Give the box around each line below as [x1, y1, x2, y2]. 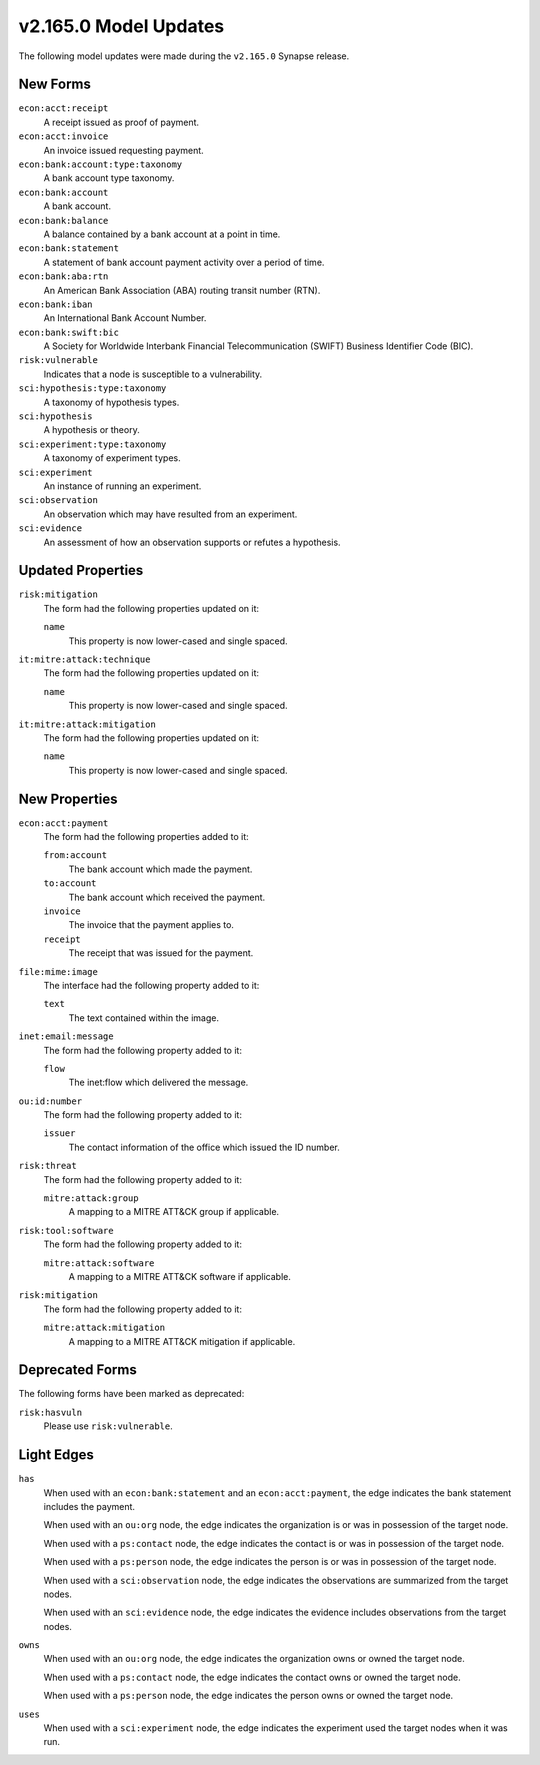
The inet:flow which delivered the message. [68, 1076, 249, 1089]
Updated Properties [18, 562, 144, 579]
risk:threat [18, 1160, 77, 1172]
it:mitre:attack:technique [18, 654, 151, 665]
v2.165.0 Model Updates [18, 15, 225, 37]
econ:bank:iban [18, 298, 94, 310]
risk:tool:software [18, 1225, 114, 1236]
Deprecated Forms [18, 1361, 137, 1379]
